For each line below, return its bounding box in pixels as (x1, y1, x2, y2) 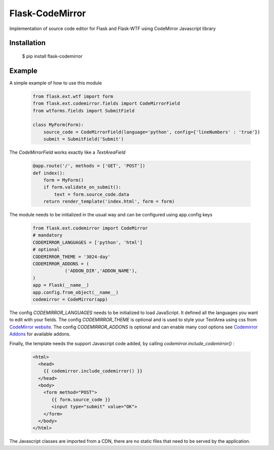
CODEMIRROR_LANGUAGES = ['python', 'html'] (32, 239, 143, 245)
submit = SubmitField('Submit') (43, 136, 124, 142)
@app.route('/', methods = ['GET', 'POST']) (32, 163, 146, 169)
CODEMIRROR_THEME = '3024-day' (32, 254, 111, 260)
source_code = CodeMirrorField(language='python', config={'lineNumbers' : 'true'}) (43, 129, 261, 135)
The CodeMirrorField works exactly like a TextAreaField (9, 149, 126, 155)
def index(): (32, 170, 65, 176)
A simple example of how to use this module (9, 79, 102, 86)
